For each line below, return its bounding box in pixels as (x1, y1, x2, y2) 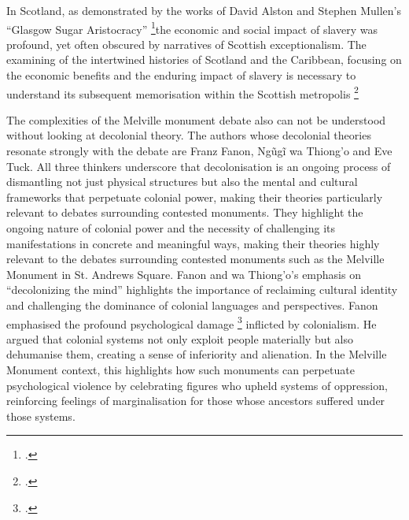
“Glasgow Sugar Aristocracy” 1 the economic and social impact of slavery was (6, 18, 378, 37)
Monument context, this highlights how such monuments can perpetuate (6, 362, 355, 378)
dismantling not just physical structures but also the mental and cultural (6, 173, 358, 190)
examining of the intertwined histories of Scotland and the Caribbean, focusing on (6, 51, 402, 68)
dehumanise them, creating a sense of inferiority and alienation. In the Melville (6, 346, 387, 362)
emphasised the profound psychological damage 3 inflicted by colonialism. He (6, 313, 377, 332)
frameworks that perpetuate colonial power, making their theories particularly (6, 188, 383, 205)
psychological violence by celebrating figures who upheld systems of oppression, (6, 377, 388, 393)
